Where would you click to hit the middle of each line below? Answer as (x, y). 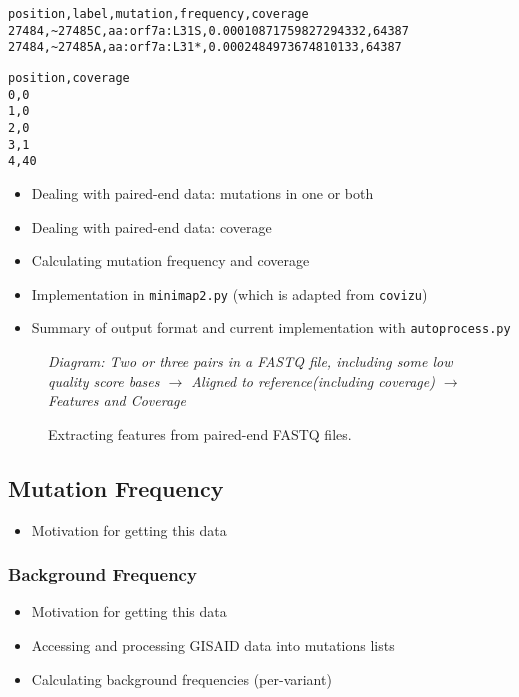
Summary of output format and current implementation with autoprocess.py (271, 327)
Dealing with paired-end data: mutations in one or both (202, 192)
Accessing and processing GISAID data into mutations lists (213, 644)
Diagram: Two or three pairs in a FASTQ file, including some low (250, 361)
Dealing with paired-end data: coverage (151, 226)
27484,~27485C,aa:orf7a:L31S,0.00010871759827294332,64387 (208, 30)
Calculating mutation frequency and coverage (170, 260)
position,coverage (69, 77)
